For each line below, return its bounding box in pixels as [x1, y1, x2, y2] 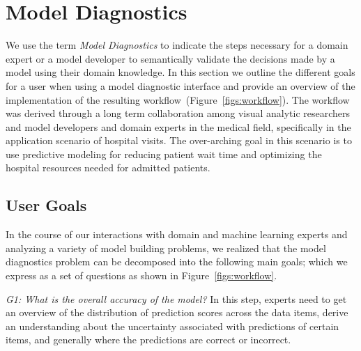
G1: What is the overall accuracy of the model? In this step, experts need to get [6, 291, 347, 306]
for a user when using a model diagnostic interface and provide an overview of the [6, 78, 355, 93]
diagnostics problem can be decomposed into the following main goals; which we [6, 254, 348, 269]
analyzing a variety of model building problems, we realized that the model [6, 240, 326, 255]
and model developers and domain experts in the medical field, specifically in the [6, 119, 351, 134]
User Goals [6, 194, 87, 216]
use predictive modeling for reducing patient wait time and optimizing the [6, 146, 322, 161]
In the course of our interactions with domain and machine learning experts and [6, 227, 348, 242]
